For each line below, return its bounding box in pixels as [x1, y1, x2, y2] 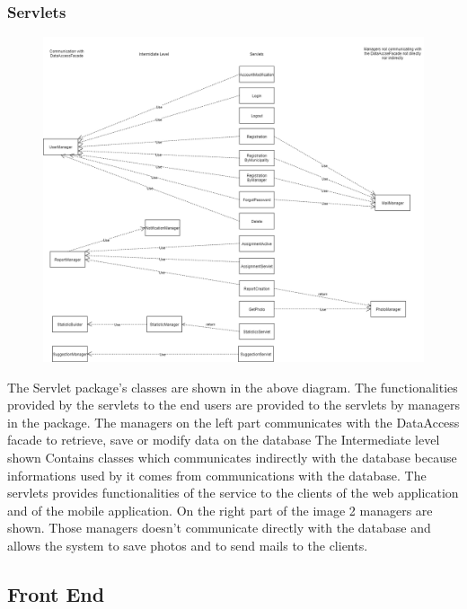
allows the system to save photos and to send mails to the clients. [7, 536, 368, 555]
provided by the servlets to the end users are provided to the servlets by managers [7, 395, 460, 414]
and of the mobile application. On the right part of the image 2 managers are [7, 500, 433, 519]
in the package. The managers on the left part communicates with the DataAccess [7, 412, 460, 431]
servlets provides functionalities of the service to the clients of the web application [7, 483, 459, 502]
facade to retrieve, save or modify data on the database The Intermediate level [7, 430, 440, 449]
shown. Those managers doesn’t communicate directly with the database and [7, 518, 431, 537]
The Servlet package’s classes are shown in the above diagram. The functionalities [7, 377, 458, 396]
